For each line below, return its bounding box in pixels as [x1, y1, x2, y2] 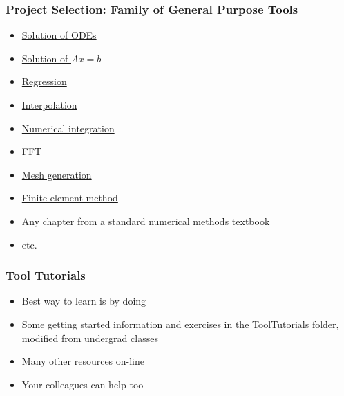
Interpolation [21, 98, 77, 111]
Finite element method [21, 190, 118, 205]
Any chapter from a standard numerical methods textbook [21, 213, 270, 228]
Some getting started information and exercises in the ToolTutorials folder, [21, 316, 339, 331]
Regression [21, 74, 67, 89]
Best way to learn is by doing [21, 294, 146, 308]
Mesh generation [21, 167, 92, 181]
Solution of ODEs [21, 28, 97, 42]
